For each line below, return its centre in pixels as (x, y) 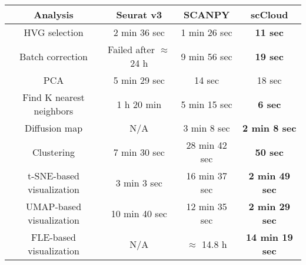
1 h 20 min (139, 104)
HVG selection (54, 32)
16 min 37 (207, 176)
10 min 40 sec (139, 213)
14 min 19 (269, 237)
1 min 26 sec (207, 32)
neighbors (54, 111)
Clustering (54, 152)
